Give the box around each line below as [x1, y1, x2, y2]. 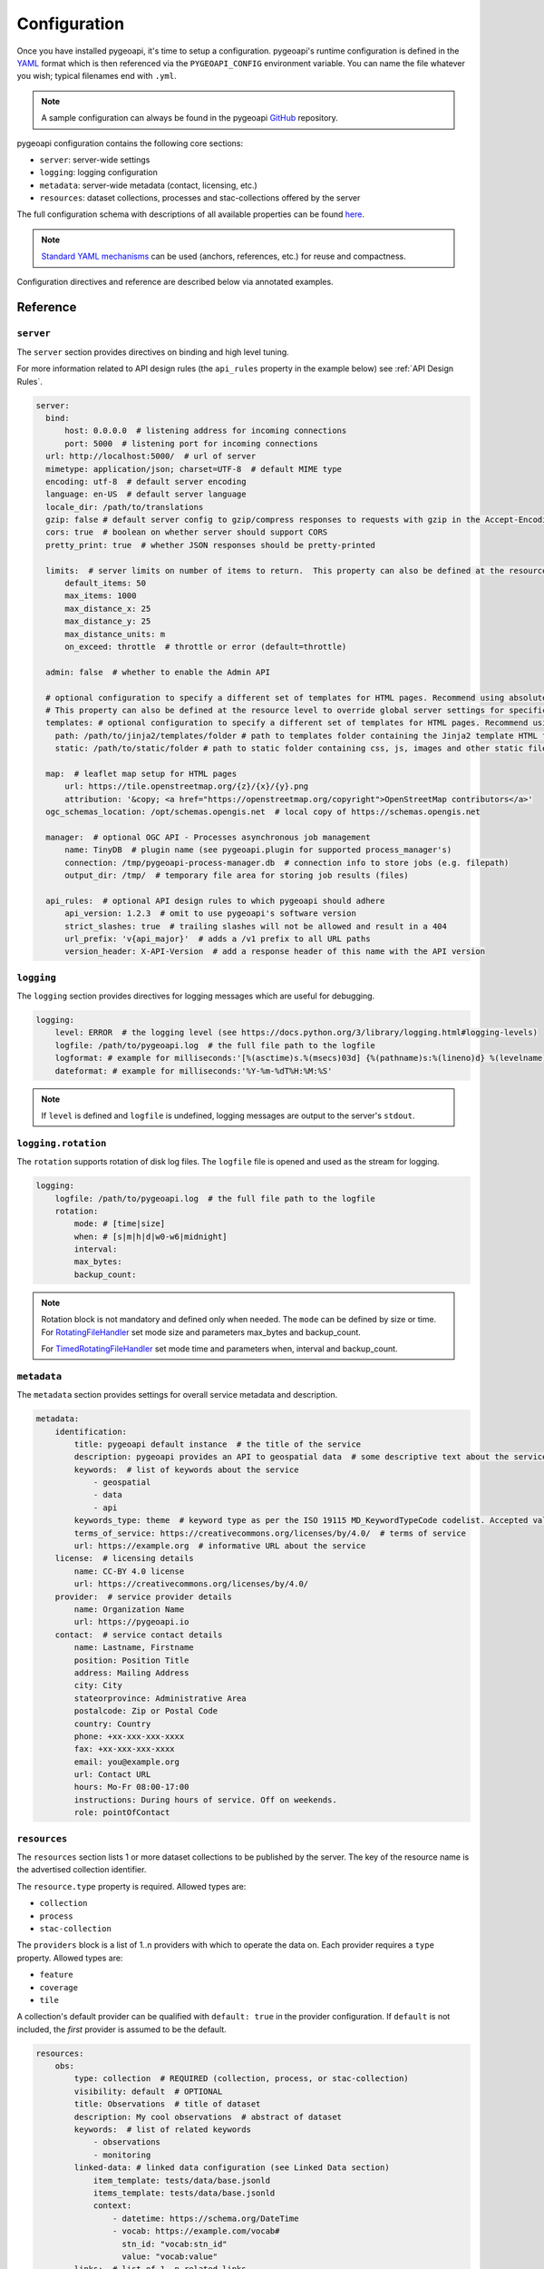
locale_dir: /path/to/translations [45, 502, 204, 512]
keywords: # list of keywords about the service [73, 1464, 299, 1475]
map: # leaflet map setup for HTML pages [45, 768, 238, 779]
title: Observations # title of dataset [73, 2099, 261, 2109]
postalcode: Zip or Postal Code [73, 1706, 218, 1716]
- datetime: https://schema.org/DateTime [112, 2213, 299, 2224]
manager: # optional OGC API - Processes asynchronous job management [45, 831, 371, 842]
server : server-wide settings [39, 154, 151, 165]
